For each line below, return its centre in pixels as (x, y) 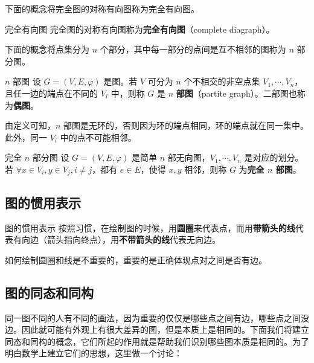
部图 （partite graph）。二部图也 (236, 93)
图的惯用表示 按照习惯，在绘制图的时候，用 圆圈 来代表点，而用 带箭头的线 (150, 227)
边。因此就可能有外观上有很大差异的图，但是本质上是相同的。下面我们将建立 (157, 329)
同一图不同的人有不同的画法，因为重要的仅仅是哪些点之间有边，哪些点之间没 (157, 317)
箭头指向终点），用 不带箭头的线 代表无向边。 (133, 239)
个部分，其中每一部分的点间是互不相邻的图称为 (193, 49)
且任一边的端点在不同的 (51, 93)
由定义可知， (30, 125)
